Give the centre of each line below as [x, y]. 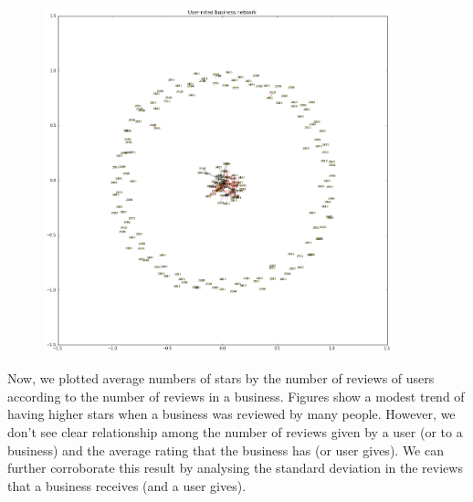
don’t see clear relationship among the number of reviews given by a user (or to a [235, 431]
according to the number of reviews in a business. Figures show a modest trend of [236, 396]
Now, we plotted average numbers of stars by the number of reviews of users [221, 378]
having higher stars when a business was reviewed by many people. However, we [231, 414]
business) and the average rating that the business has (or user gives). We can [226, 450]
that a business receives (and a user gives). [127, 485]
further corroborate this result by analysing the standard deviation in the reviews [235, 468]
